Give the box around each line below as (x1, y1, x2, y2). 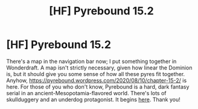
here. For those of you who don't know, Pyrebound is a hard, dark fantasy (6, 83, 190, 90)
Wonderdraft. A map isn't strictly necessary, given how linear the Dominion (6, 64, 193, 71)
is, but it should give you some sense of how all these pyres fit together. (6, 70, 185, 77)
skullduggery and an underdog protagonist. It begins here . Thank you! (6, 96, 181, 103)
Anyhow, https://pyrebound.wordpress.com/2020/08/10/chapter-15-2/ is (6, 77, 187, 84)
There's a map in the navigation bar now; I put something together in (6, 57, 177, 65)
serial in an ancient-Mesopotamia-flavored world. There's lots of (6, 89, 167, 96)
